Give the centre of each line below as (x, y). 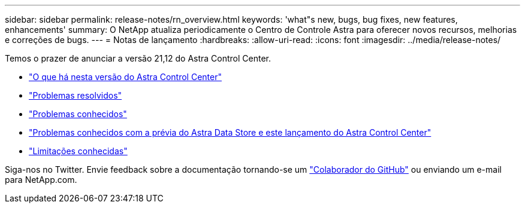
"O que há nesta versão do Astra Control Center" (125, 77)
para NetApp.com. (41, 180)
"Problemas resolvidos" (76, 95)
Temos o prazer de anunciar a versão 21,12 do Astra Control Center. (138, 58)
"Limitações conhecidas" (78, 151)
